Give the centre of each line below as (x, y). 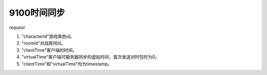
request (17, 27)
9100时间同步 (37, 13)
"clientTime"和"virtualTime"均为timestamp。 (67, 64)
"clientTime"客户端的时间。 (49, 50)
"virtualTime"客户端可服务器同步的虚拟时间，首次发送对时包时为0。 (90, 57)
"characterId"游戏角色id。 (48, 36)
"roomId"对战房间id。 (44, 43)
